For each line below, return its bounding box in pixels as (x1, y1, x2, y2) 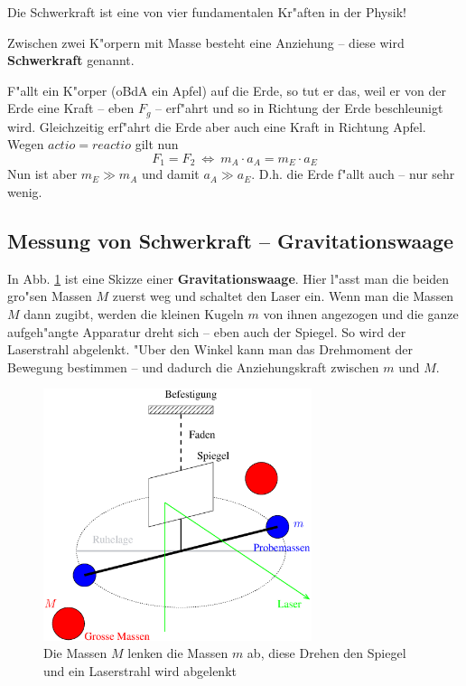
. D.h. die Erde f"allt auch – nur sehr (251, 164, 455, 183)
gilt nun (135, 135, 179, 154)
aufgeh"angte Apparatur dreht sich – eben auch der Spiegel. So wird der (7, 322, 406, 341)
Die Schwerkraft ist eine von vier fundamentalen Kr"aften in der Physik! (7, 3, 406, 21)
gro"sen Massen (7, 287, 92, 305)
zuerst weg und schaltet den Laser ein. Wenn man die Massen (112, 287, 454, 305)
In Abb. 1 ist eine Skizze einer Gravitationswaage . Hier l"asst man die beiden (7, 268, 450, 287)
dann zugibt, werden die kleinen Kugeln (23, 305, 244, 324)
